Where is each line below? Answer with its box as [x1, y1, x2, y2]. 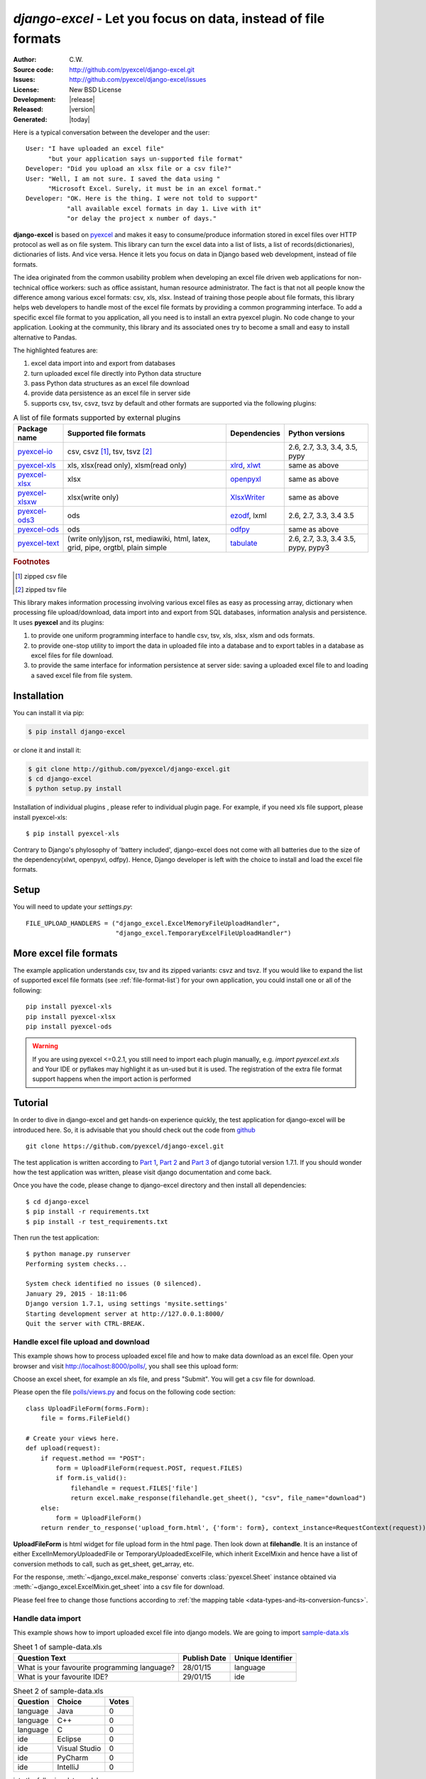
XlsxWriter [229, 492, 266, 502]
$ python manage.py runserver [26, 1250, 131, 1258]
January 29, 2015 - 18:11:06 [26, 1289, 127, 1298]
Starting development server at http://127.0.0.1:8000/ [26, 1309, 224, 1318]
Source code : [13, 65, 54, 74]
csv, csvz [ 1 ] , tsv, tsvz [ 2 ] [67, 446, 153, 456]
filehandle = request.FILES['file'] [70, 1484, 198, 1492]
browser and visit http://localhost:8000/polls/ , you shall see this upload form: [13, 1361, 239, 1370]
